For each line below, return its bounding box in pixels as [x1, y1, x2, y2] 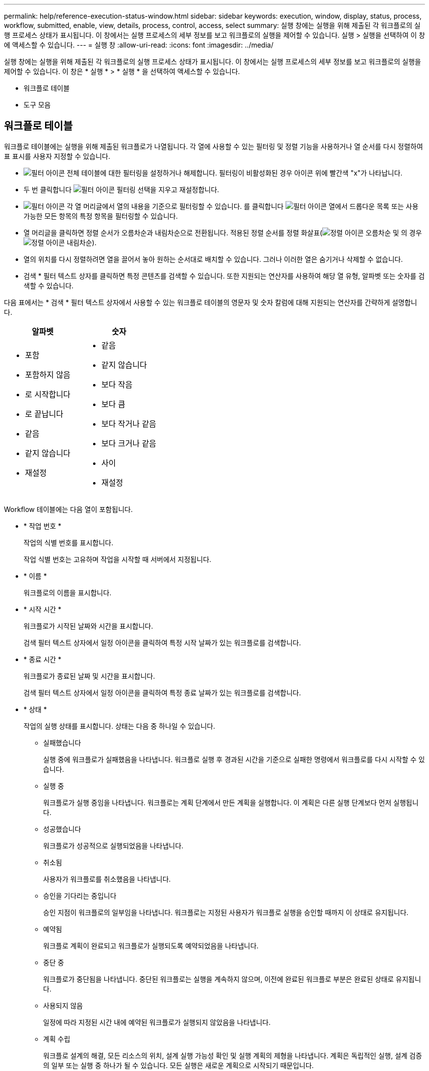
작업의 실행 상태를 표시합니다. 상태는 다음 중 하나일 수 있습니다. [24, 721, 215, 730]
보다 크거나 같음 [101, 438, 157, 448]
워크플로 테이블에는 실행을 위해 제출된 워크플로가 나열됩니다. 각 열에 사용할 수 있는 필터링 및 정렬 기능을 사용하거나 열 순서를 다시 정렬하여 [4, 142, 423, 151]
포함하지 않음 [25, 369, 71, 380]
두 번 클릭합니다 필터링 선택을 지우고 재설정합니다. [24, 185, 219, 194]
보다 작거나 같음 [101, 418, 157, 429]
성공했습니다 [43, 824, 81, 833]
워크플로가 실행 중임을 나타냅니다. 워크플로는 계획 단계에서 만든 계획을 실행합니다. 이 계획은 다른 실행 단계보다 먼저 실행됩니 [43, 798, 419, 807]
